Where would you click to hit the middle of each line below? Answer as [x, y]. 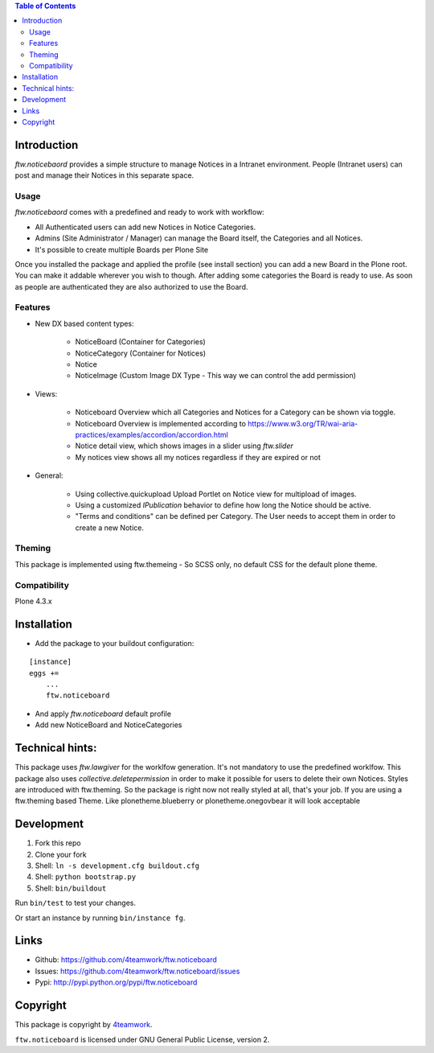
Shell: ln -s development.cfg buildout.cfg [117, 866]
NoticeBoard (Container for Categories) [141, 342]
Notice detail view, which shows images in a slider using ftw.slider [184, 446]
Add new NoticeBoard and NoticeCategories [108, 725]
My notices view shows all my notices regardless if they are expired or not [198, 457]
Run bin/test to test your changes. [76, 903]
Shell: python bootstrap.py [86, 877]
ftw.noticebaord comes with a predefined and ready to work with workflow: [139, 212]
